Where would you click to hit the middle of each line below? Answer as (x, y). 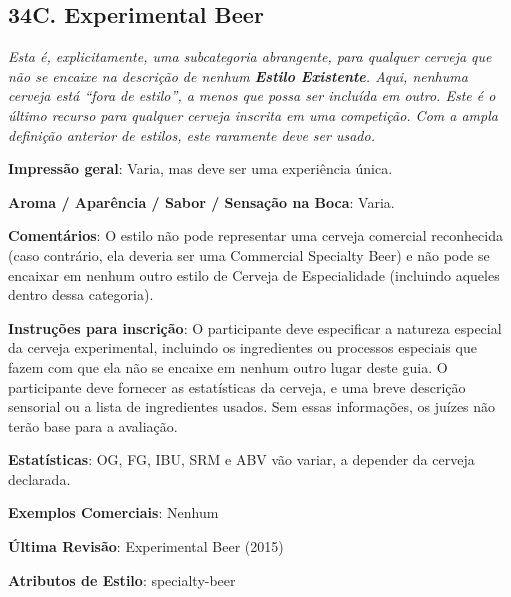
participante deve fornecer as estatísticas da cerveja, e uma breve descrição (237, 386)
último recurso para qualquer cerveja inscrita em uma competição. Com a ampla (253, 114)
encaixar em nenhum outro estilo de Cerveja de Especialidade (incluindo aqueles (254, 274)
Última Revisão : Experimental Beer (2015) (146, 546)
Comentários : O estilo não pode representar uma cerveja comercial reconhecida (255, 235)
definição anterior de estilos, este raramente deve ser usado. (191, 134)
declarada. (39, 478)
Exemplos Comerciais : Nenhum (113, 512)
